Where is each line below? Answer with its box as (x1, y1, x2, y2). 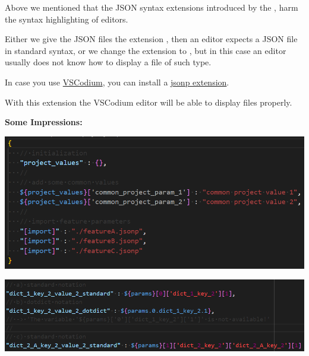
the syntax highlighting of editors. (5, 12, 128, 25)
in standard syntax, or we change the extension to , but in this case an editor (5, 44, 286, 56)
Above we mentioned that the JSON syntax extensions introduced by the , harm (5, 1, 298, 13)
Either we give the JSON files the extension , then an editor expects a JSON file (5, 33, 298, 45)
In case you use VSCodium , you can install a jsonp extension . (5, 75, 229, 88)
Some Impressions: (5, 116, 83, 128)
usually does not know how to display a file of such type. (5, 56, 212, 68)
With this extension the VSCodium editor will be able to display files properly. (5, 96, 292, 108)
